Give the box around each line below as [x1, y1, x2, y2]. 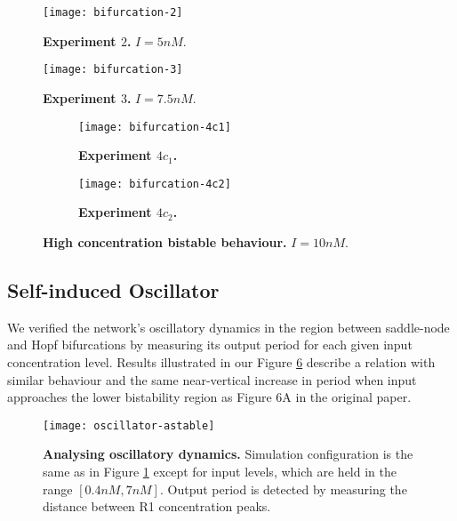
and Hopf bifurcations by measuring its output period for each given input [7, 335, 413, 354]
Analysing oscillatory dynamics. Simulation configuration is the [43, 445, 413, 463]
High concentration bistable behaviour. [43, 233, 287, 251]
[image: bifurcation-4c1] [78, 120, 231, 133]
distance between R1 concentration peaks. [43, 497, 271, 516]
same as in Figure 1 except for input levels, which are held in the [43, 462, 397, 481]
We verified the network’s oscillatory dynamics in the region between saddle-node [7, 317, 450, 336]
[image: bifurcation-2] [43, 6, 183, 19]
